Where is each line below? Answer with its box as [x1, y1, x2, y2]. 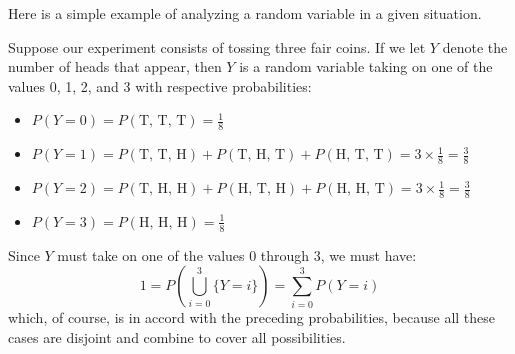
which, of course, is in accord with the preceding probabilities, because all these [8, 307, 496, 328]
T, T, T [138, 114, 187, 129]
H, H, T [336, 182, 385, 197]
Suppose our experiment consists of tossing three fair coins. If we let [8, 36, 426, 57]
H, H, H [138, 215, 188, 230]
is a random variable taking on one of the [239, 56, 493, 77]
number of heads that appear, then [8, 56, 222, 77]
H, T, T [335, 148, 384, 163]
